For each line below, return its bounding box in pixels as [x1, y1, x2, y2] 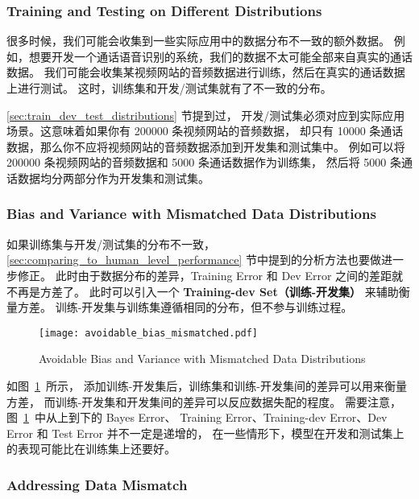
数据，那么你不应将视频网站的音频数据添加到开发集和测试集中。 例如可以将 [6, 138, 405, 155]
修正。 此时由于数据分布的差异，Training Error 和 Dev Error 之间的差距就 [17, 266, 404, 283]
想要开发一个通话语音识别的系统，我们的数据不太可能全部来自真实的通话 [28, 47, 413, 64]
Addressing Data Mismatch [6, 474, 188, 494]
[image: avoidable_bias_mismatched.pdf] [39, 327, 259, 339]
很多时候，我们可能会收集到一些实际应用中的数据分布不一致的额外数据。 [6, 32, 390, 49]
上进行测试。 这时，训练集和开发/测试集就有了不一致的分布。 [6, 80, 332, 96]
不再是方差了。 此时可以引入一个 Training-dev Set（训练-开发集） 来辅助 [6, 282, 399, 299]
